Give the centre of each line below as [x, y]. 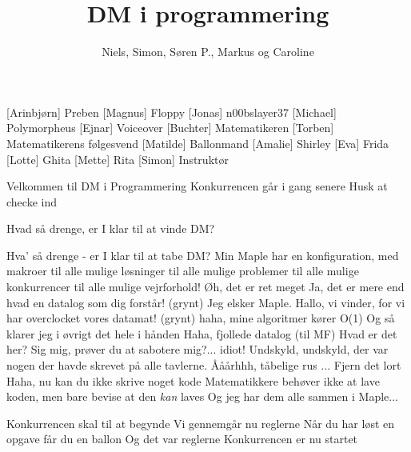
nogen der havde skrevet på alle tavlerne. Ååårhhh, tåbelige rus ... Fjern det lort [204, 365]
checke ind [32, 201]
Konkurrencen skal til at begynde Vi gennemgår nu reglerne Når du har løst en [200, 423]
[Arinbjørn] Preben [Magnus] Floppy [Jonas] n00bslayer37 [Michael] [172, 112]
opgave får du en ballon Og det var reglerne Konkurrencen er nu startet [182, 439]
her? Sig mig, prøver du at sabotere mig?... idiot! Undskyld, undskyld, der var [198, 349]
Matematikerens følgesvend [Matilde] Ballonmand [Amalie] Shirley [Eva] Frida [198, 143]
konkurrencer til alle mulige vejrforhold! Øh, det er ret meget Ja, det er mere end [205, 287]
